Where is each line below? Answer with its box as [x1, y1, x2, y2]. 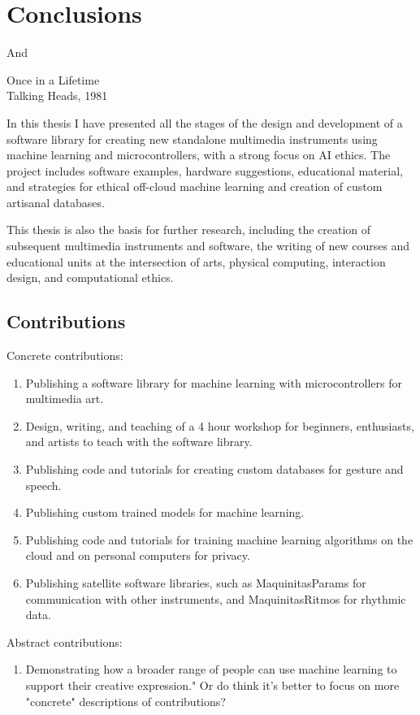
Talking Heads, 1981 [6, 87, 108, 104]
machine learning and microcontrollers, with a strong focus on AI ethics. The [6, 146, 391, 163]
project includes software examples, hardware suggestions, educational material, [6, 162, 403, 179]
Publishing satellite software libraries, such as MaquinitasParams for [25, 574, 366, 591]
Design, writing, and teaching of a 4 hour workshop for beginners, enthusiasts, [25, 417, 414, 434]
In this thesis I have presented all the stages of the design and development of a [6, 114, 403, 131]
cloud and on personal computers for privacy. [25, 547, 250, 564]
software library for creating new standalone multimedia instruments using [6, 130, 378, 147]
